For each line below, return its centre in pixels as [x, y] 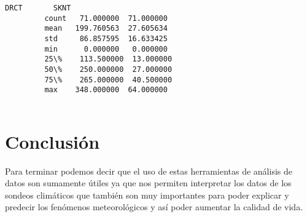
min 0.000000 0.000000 [106, 49]
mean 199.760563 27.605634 [106, 29]
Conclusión [52, 141]
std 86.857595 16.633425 [106, 38]
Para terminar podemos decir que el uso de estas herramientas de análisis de [149, 171]
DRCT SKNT [38, 8]
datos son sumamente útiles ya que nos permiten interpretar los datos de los [148, 183]
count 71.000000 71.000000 [106, 18]
